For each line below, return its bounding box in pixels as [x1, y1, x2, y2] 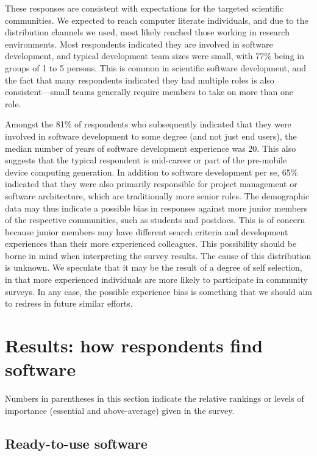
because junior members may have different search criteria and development [5, 225, 288, 238]
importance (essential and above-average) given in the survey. [5, 404, 235, 416]
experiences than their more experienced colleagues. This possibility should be [5, 237, 297, 250]
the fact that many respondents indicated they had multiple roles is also [5, 73, 274, 86]
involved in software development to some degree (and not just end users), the [5, 129, 297, 142]
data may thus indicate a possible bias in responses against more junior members [5, 201, 308, 214]
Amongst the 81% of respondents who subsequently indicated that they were [5, 118, 291, 130]
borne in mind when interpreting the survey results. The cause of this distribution [5, 249, 312, 262]
